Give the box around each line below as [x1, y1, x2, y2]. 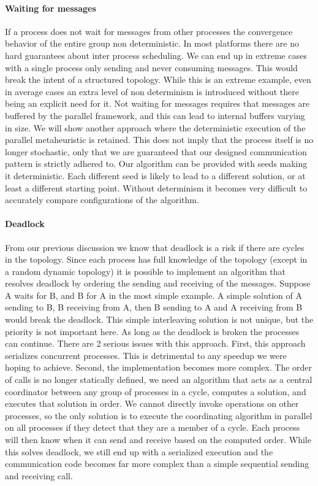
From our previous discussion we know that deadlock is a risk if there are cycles [5, 241, 305, 253]
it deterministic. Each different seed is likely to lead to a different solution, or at [5, 169, 306, 182]
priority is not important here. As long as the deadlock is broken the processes [5, 325, 300, 337]
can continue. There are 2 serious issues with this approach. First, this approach [5, 337, 306, 350]
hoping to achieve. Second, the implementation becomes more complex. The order [5, 361, 312, 374]
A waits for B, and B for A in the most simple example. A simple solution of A [5, 288, 302, 301]
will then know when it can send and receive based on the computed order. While [5, 433, 311, 445]
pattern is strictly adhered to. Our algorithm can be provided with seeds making [5, 157, 308, 170]
